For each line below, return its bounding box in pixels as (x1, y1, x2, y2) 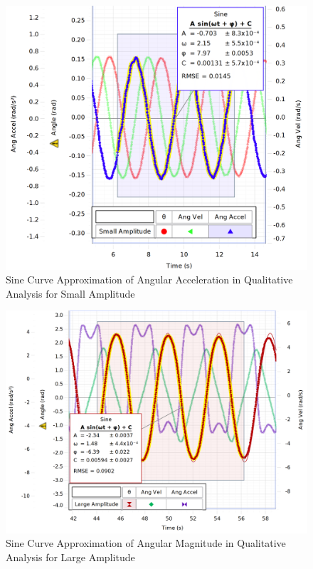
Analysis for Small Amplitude (6, 286, 135, 301)
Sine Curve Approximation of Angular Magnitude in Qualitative (6, 536, 286, 550)
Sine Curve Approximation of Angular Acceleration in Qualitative (6, 272, 293, 287)
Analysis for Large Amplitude (6, 549, 135, 564)
